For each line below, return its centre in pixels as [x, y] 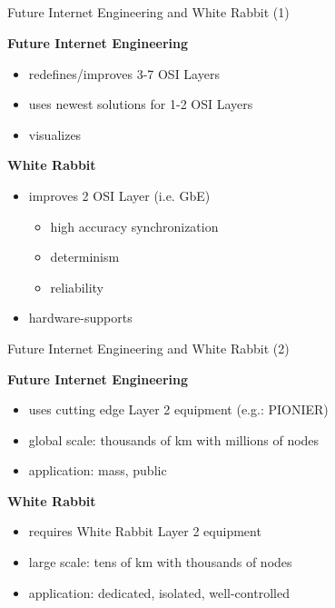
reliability [77, 287]
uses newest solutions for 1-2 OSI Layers [141, 104]
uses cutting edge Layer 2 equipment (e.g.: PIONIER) [178, 409]
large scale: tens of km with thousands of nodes [160, 562]
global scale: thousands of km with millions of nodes [174, 439]
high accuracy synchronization [134, 226]
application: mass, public [98, 470]
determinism [85, 257]
